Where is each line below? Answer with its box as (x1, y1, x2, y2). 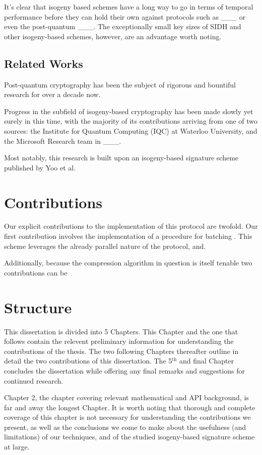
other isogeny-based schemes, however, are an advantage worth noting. (4, 31, 222, 41)
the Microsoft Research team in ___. (4, 135, 121, 146)
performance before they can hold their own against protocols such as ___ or (4, 11, 246, 22)
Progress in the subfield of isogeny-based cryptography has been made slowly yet (4, 106, 253, 116)
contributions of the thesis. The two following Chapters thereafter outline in (4, 345, 239, 356)
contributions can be (4, 267, 68, 278)
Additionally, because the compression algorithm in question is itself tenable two (4, 257, 252, 268)
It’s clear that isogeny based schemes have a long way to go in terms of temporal (4, 2, 253, 12)
